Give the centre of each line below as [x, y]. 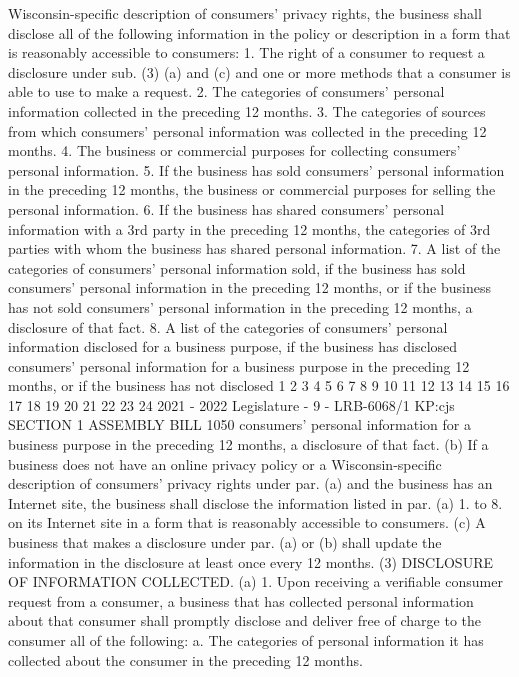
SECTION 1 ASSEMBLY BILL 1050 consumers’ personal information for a [239, 424]
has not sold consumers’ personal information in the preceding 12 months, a [240, 306]
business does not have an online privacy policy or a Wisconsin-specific [225, 463]
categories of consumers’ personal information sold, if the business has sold [237, 267]
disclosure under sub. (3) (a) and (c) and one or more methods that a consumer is [259, 71]
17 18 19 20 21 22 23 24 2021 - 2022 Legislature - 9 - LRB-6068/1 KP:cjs [231, 404]
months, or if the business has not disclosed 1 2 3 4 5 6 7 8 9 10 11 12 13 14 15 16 [259, 385]
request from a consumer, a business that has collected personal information [241, 600]
